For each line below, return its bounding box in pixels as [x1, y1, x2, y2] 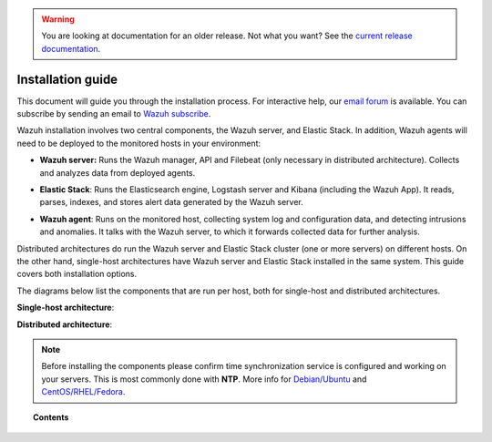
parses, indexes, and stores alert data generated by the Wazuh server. [39, 197, 304, 208]
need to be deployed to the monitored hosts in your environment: [16, 138, 261, 149]
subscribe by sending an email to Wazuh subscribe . [16, 108, 211, 119]
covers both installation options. [16, 269, 138, 280]
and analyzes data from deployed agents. [39, 167, 196, 178]
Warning [41, 14, 75, 25]
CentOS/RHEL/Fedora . [41, 386, 126, 397]
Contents [33, 411, 69, 423]
